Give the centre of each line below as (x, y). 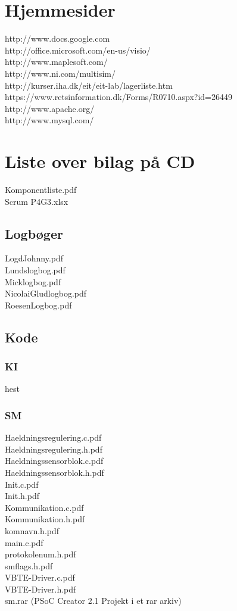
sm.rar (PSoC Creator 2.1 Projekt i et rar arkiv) (93, 601)
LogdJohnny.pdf (34, 258)
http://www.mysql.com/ (49, 120)
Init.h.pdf (22, 496)
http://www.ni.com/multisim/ (60, 73)
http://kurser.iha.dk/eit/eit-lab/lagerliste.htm (89, 85)
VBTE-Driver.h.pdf (40, 589)
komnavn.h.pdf (32, 530)
